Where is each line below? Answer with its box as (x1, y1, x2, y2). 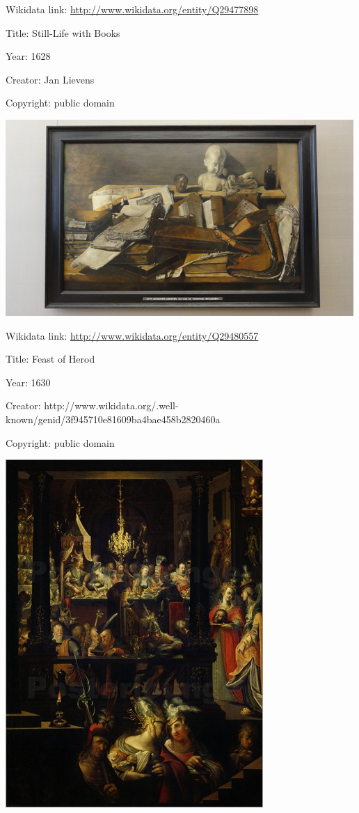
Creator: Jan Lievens (6, 72, 95, 86)
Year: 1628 (6, 49, 51, 63)
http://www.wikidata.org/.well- (44, 398, 179, 413)
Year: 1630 (6, 374, 51, 389)
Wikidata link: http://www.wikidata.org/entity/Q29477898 (6, 2, 259, 16)
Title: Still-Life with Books (6, 25, 120, 40)
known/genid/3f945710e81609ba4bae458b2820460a (6, 411, 221, 426)
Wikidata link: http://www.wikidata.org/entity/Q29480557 (6, 328, 259, 342)
